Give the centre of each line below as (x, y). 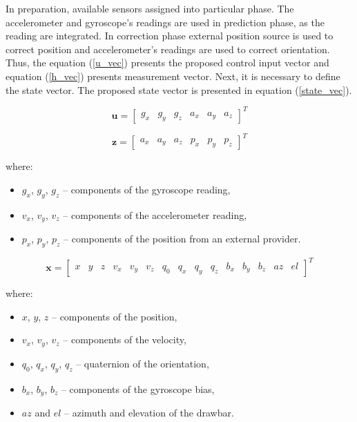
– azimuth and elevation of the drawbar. (149, 413)
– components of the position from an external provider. (182, 238)
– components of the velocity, (125, 339)
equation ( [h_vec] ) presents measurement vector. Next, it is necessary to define (173, 76)
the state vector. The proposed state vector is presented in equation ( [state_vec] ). (179, 89)
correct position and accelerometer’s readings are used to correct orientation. (168, 49)
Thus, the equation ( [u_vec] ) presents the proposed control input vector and (167, 63)
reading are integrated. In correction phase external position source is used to (170, 36)
